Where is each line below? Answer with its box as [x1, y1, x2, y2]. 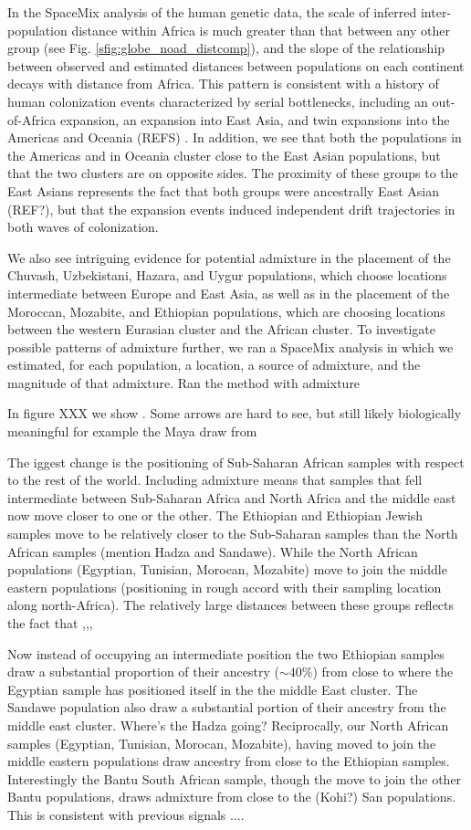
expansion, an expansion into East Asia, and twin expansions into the [59, 110, 450, 129]
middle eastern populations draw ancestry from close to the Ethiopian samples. [7, 751, 450, 771]
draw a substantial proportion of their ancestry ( [7, 662, 279, 681]
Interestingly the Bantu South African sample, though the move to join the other [7, 769, 462, 788]
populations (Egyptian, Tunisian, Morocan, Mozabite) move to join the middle [7, 560, 447, 579]
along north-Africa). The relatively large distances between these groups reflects [7, 595, 455, 615]
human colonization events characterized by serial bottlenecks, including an [7, 91, 428, 110]
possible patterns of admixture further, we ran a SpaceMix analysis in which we [7, 337, 454, 356]
